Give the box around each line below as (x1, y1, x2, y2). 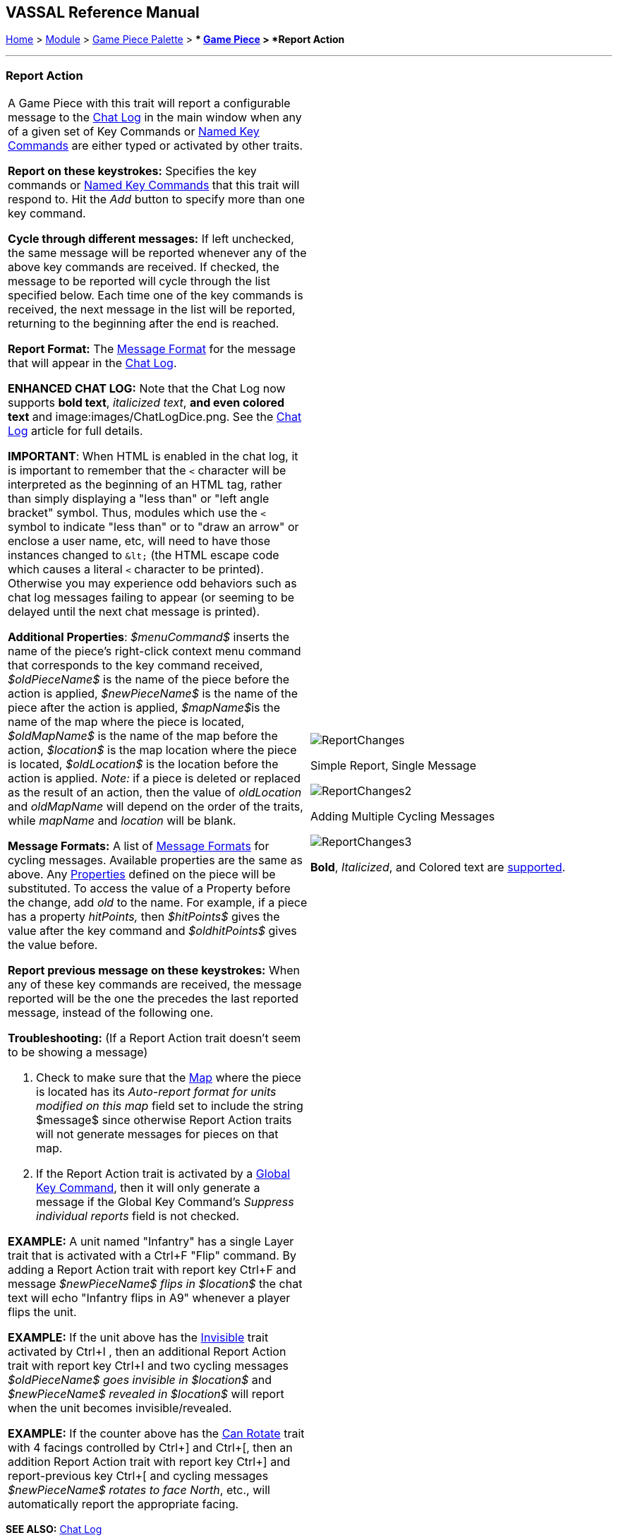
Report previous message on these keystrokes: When (8, 963, 300, 978)
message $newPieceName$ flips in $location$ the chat (8, 1277, 303, 1291)
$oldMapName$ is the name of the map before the (8, 729, 278, 744)
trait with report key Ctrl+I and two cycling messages (8, 1359, 289, 1373)
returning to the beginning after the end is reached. (8, 316, 279, 331)
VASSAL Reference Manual (6, 4, 200, 21)
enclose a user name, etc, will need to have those (8, 534, 271, 549)
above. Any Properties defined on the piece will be (8, 867, 276, 882)
